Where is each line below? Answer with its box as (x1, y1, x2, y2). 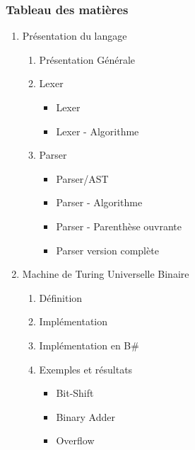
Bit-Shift (56, 386, 94, 400)
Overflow (56, 433, 95, 448)
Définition (39, 290, 83, 305)
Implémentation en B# (39, 337, 139, 352)
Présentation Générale (39, 52, 135, 67)
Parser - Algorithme (56, 195, 143, 210)
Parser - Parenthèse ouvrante (56, 218, 182, 233)
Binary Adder (56, 409, 115, 424)
